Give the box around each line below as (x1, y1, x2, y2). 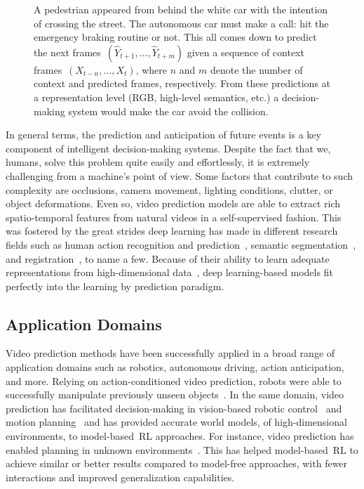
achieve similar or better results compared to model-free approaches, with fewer (6, 456, 348, 471)
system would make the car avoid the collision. (68, 103, 269, 118)
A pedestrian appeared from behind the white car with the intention (34, 2, 328, 16)
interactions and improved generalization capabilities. (6, 469, 235, 484)
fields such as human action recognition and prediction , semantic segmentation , (6, 237, 356, 252)
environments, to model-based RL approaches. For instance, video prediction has (6, 429, 354, 443)
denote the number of (210, 62, 303, 77)
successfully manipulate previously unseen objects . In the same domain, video (6, 387, 344, 402)
